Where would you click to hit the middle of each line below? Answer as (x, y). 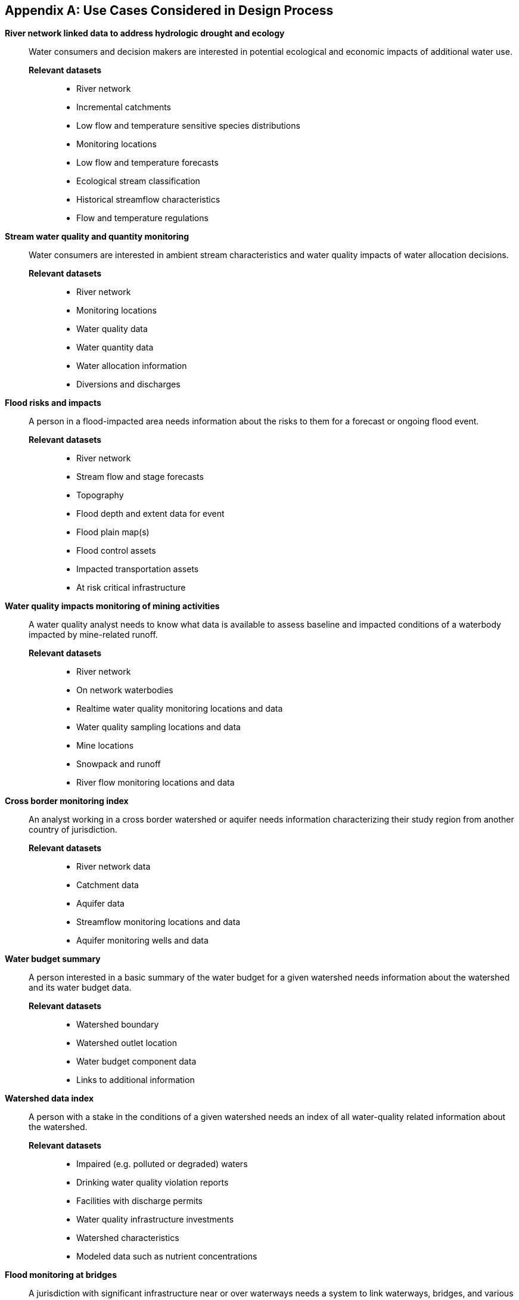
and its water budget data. (80, 988)
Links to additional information (136, 1080)
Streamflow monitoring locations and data (159, 922)
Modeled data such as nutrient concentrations (167, 1256)
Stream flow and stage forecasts (140, 477)
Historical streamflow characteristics (148, 200)
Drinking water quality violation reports (153, 1183)
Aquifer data (100, 904)
